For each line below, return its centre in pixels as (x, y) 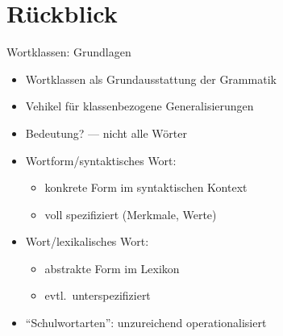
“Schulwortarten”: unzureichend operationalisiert (146, 323)
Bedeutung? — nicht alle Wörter (106, 133)
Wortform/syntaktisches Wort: (101, 160)
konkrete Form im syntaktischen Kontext (146, 187)
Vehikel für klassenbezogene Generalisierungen (139, 106)
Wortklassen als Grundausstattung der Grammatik (151, 79)
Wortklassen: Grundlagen (69, 52)
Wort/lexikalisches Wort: (87, 241)
